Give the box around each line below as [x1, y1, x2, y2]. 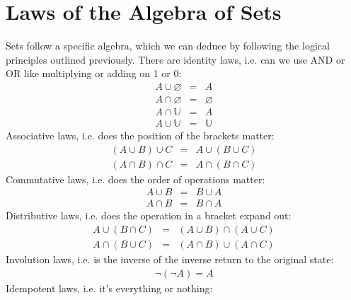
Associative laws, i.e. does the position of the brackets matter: [6, 128, 275, 143]
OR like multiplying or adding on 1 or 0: [6, 66, 182, 81]
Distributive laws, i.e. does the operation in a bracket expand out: [6, 208, 292, 223]
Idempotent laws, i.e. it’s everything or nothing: [6, 280, 213, 295]
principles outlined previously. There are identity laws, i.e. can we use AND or [6, 52, 345, 67]
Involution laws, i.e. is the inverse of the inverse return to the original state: [6, 252, 334, 266]
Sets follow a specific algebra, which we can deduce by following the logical [6, 38, 330, 53]
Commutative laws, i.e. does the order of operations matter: [6, 171, 265, 186]
